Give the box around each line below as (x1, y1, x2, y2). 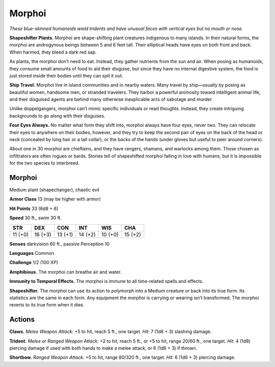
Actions (9, 315, 35, 324)
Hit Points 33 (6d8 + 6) (9, 205, 59, 212)
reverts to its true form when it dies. (9, 302, 85, 308)
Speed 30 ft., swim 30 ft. (9, 215, 62, 221)
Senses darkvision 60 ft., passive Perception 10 (9, 241, 109, 247)
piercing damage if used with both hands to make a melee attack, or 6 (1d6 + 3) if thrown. (9, 345, 198, 351)
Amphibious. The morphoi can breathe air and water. (9, 269, 122, 275)
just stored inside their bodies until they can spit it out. (9, 72, 123, 78)
